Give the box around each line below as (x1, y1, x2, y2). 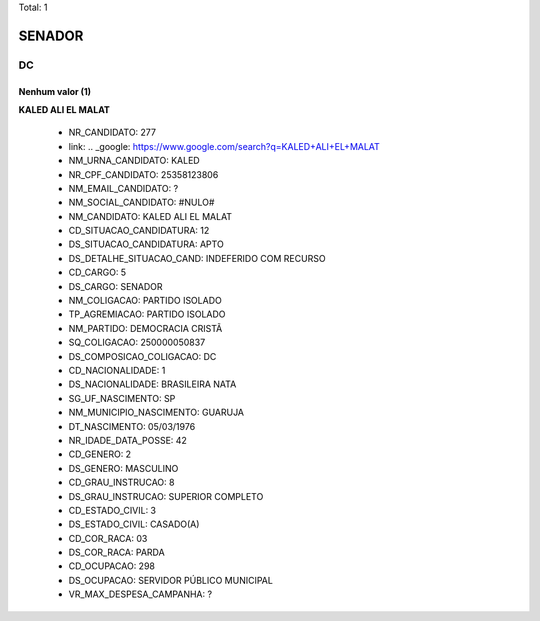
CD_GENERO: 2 (68, 448, 132, 460)
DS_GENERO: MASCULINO (68, 462, 179, 474)
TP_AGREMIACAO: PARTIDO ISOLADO (68, 308, 226, 320)
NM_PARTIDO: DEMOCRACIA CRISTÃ (68, 322, 223, 334)
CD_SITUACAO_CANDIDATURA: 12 (68, 225, 210, 237)
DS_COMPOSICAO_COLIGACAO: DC (68, 350, 217, 362)
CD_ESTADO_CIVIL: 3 (68, 504, 157, 516)
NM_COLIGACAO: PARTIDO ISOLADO (68, 295, 222, 307)
